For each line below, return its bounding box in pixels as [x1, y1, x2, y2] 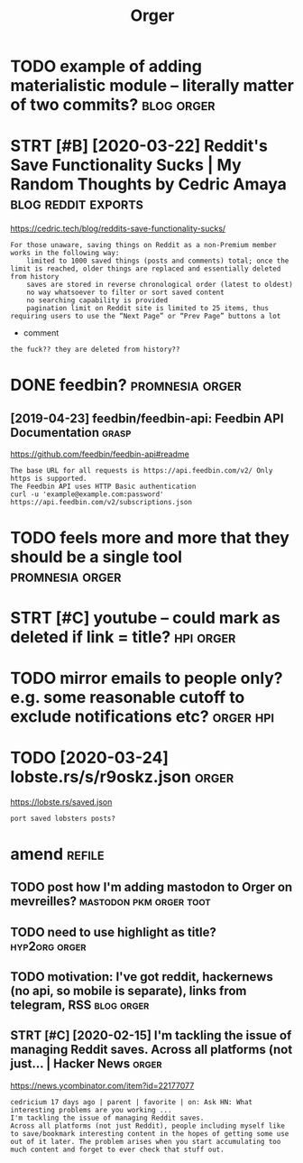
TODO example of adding [10, 56, 202, 77]
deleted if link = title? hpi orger [10, 626, 236, 647]
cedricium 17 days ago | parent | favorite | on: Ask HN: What [10, 1097, 253, 1106]
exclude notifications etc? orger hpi [10, 706, 274, 726]
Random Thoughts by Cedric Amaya [10, 174, 288, 195]
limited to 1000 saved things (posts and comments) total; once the [26, 256, 289, 266]
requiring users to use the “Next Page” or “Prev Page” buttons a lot [10, 312, 281, 321]
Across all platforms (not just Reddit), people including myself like [10, 1121, 285, 1131]
